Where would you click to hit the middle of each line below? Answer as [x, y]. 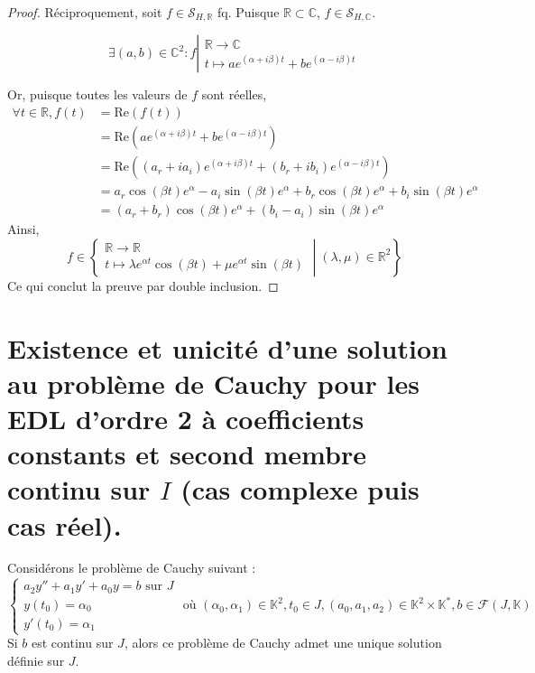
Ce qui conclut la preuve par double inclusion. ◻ [143, 285]
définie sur [36, 660]
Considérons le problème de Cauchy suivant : [132, 568]
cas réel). [65, 524]
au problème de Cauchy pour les [213, 383]
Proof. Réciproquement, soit [85, 12]
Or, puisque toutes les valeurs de [97, 94]
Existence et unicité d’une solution [227, 347]
